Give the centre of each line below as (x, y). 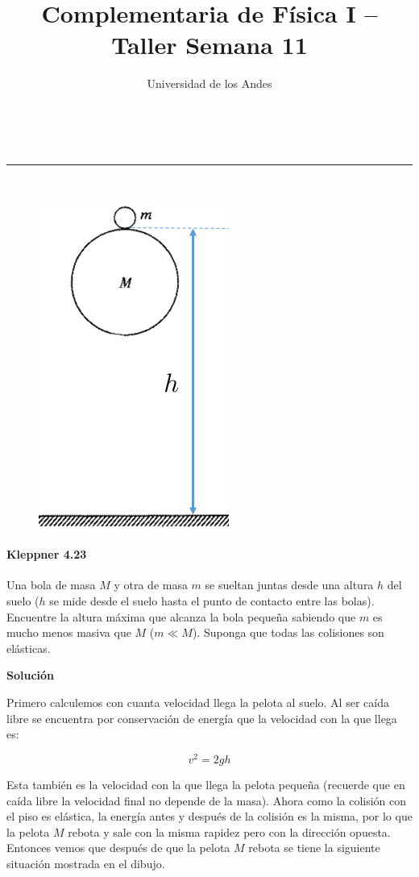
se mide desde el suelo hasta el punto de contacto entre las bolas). (212, 601)
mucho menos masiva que (69, 632)
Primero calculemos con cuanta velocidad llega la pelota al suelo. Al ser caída (198, 702)
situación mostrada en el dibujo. (86, 863)
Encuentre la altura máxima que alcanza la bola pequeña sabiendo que (181, 616)
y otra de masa (151, 585)
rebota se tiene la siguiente (314, 848)
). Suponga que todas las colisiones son (288, 632)
